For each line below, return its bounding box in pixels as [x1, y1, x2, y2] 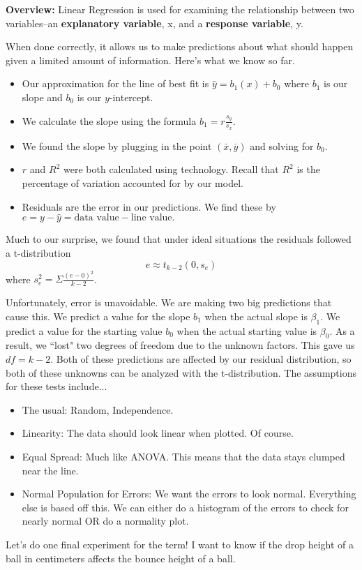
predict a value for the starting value [6, 323, 163, 338]
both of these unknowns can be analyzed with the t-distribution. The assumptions [6, 365, 356, 380]
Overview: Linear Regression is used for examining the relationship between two [6, 2, 354, 16]
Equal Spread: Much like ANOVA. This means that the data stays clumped [22, 449, 345, 464]
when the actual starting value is [176, 323, 317, 338]
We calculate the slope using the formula [22, 113, 197, 128]
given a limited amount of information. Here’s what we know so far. [6, 52, 295, 67]
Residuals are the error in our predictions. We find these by [22, 199, 276, 213]
